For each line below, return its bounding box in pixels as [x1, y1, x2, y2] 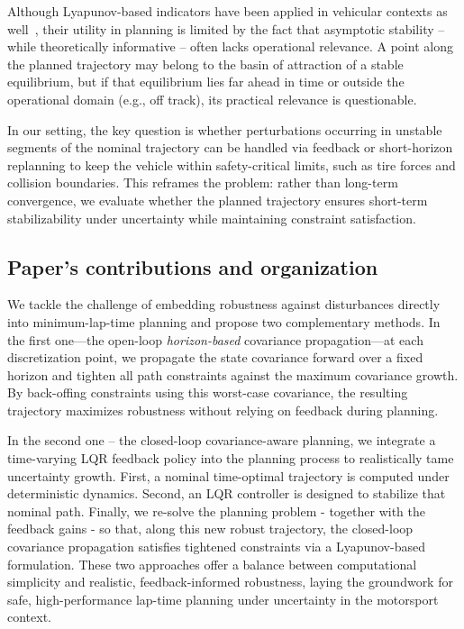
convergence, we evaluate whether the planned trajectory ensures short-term [7, 190, 428, 209]
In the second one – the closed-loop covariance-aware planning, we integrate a [7, 431, 436, 450]
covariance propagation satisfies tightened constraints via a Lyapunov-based [7, 537, 425, 556]
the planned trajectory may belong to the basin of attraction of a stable [7, 54, 404, 73]
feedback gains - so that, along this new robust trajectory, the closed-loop [7, 519, 414, 538]
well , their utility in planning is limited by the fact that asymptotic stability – [7, 19, 445, 38]
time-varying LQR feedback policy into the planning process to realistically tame [7, 449, 454, 468]
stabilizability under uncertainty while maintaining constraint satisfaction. [7, 208, 416, 227]
